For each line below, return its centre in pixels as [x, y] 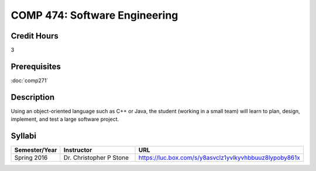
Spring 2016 [31, 158]
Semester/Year [36, 150]
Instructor [78, 150]
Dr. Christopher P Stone [96, 158]
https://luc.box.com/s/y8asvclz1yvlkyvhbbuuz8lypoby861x [219, 158]
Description [33, 97]
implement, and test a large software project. [65, 119]
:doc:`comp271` [30, 80]
